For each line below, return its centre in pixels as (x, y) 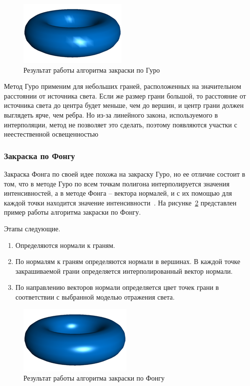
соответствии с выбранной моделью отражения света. (95, 296)
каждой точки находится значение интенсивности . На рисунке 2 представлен (120, 202)
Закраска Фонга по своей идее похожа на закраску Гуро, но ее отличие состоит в (125, 173)
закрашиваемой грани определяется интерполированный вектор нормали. (124, 271)
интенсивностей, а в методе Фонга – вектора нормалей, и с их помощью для (118, 193)
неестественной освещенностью (51, 134)
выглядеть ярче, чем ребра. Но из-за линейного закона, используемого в (111, 114)
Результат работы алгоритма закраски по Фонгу (94, 378)
